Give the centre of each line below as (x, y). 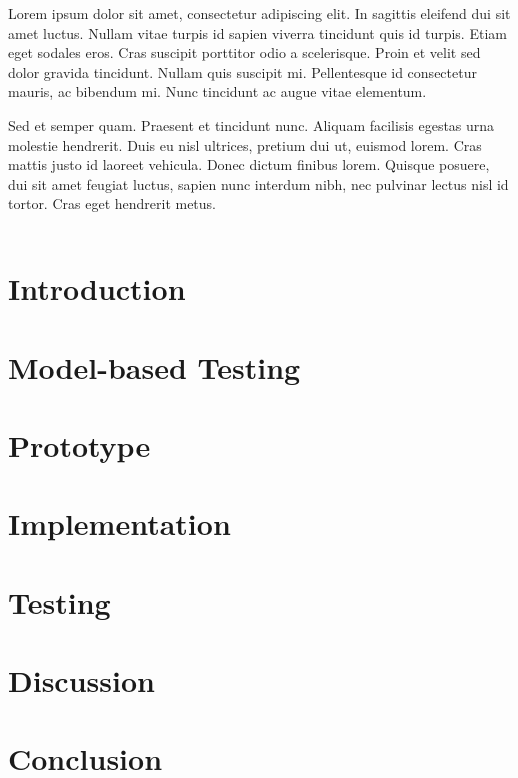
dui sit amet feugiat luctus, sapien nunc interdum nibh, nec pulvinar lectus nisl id (258, 183)
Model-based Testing (154, 366)
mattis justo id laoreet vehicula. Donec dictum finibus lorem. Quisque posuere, (249, 164)
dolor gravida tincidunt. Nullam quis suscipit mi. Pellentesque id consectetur (242, 71)
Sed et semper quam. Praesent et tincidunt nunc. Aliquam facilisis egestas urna (251, 124)
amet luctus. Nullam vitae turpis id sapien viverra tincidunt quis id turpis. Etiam (257, 32)
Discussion (81, 680)
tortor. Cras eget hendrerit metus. (112, 203)
